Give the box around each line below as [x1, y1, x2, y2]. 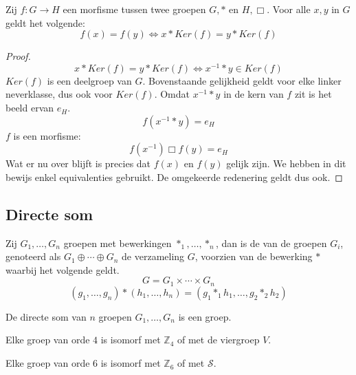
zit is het [294, 87, 332, 101]
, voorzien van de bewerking [194, 249, 313, 264]
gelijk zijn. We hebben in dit [226, 156, 346, 171]
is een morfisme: [13, 128, 81, 142]
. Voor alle [267, 2, 311, 16]
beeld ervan [5, 100, 54, 115]
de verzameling [122, 249, 185, 264]
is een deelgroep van [47, 73, 132, 87]
